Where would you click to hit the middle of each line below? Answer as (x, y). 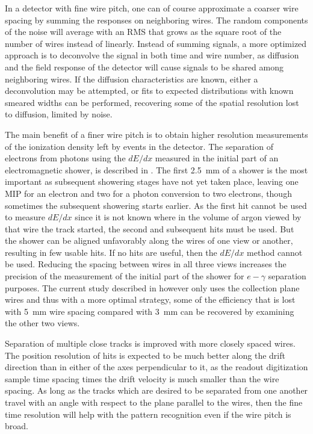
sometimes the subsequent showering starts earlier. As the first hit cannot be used (156, 205)
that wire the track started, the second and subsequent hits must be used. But (150, 228)
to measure (25, 217)
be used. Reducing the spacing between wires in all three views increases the (146, 264)
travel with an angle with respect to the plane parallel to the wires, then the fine (154, 402)
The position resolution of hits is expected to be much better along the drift (145, 355)
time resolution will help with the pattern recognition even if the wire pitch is (148, 414)
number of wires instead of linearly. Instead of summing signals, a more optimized (156, 43)
